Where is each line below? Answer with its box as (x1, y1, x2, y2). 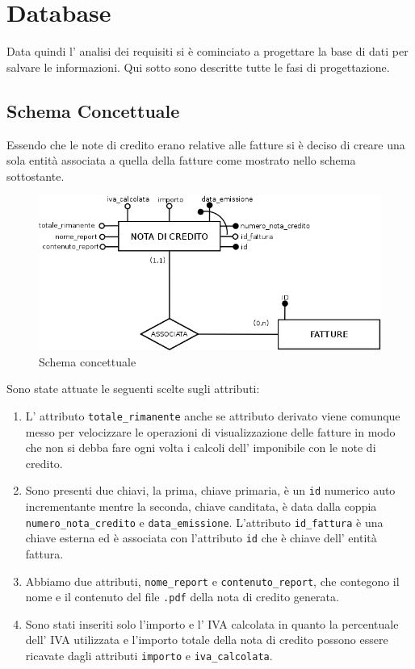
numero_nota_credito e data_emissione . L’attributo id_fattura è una (25, 513, 384, 530)
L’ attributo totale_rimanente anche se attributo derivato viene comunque (25, 407, 400, 424)
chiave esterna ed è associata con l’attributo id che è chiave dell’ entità (25, 529, 377, 546)
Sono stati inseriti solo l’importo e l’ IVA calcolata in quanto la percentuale (25, 615, 399, 632)
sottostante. (6, 167, 65, 184)
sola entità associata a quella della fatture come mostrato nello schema (6, 152, 356, 169)
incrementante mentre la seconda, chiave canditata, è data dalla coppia (25, 498, 377, 515)
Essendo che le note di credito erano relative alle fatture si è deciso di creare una (6, 136, 405, 153)
